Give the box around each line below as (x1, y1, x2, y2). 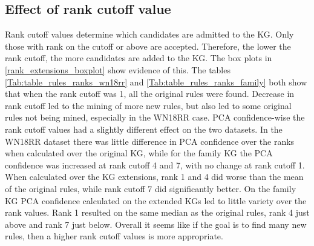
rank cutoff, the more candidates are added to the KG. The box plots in (5, 52, 272, 64)
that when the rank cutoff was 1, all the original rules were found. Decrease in (5, 87, 295, 100)
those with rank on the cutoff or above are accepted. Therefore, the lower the (5, 39, 291, 52)
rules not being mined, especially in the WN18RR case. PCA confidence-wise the (5, 111, 305, 124)
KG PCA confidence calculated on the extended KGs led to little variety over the (5, 194, 307, 207)
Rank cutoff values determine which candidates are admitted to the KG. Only (5, 28, 294, 41)
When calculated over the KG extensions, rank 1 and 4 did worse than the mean (5, 170, 304, 183)
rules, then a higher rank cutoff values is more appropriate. (5, 230, 223, 242)
